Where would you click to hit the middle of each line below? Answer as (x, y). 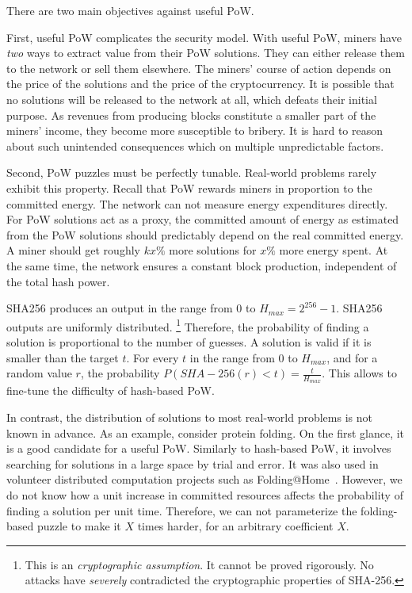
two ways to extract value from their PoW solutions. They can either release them (206, 53)
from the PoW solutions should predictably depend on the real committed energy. (205, 234)
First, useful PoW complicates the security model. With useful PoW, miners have (204, 37)
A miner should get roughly (73, 250)
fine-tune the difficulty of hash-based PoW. (111, 390)
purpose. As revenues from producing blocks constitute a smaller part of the (191, 115)
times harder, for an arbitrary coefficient (235, 526)
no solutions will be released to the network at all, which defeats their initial (192, 99)
